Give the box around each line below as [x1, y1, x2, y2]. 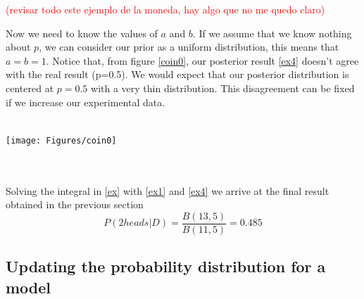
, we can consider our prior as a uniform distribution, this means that [39, 39, 339, 54]
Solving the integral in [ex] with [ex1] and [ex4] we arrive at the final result [6, 183, 330, 198]
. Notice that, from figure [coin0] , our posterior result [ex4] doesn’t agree [46, 53, 359, 68]
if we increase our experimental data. [6, 94, 165, 109]
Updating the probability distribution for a [6, 255, 326, 277]
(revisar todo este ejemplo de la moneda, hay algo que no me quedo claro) [6, 2, 325, 16]
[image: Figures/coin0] [6, 135, 117, 146]
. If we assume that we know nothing [192, 25, 352, 40]
